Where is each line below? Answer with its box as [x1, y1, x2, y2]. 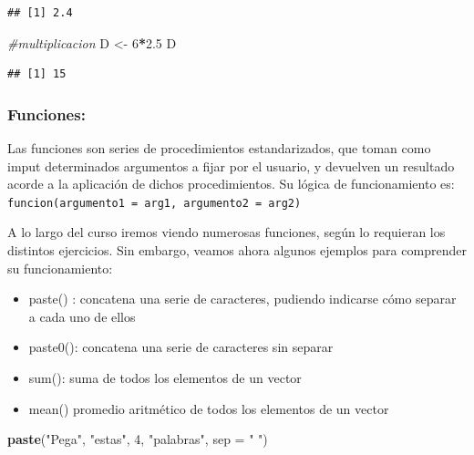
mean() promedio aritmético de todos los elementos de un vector [28, 398, 389, 418]
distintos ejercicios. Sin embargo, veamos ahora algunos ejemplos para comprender [7, 241, 467, 260]
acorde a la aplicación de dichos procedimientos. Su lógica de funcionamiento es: [7, 174, 455, 193]
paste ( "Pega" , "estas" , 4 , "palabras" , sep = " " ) [7, 429, 268, 449]
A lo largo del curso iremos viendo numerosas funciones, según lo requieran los [7, 222, 446, 242]
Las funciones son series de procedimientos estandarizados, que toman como [7, 139, 431, 157]
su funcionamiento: [7, 258, 113, 277]
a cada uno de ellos [28, 306, 136, 326]
